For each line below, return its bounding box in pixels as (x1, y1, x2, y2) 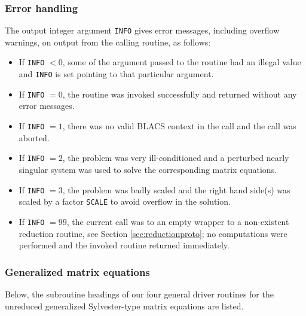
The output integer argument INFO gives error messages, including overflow (5, 24, 280, 37)
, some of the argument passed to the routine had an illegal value (62, 56, 301, 68)
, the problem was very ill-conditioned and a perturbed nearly (62, 151, 289, 164)
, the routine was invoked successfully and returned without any (62, 87, 297, 100)
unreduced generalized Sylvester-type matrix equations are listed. (5, 299, 244, 312)
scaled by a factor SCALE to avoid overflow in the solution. (19, 195, 231, 208)
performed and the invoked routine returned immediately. (19, 239, 229, 251)
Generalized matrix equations (5, 264, 150, 279)
